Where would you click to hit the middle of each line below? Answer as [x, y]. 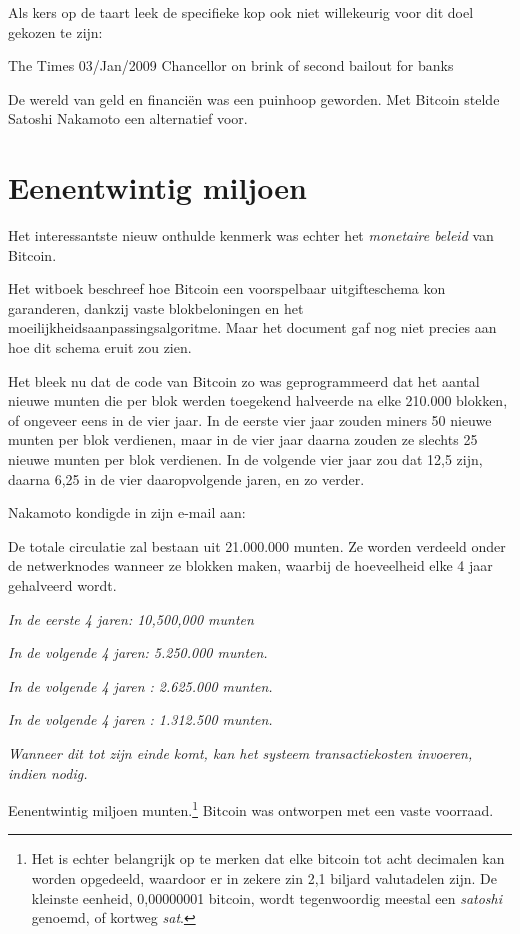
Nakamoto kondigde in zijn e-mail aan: [127, 512]
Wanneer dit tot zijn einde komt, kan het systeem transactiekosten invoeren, [240, 752]
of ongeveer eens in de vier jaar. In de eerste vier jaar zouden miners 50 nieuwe [250, 419]
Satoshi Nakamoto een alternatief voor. [128, 118]
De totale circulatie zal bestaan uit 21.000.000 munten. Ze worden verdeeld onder [257, 545]
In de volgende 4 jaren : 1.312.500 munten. [140, 719]
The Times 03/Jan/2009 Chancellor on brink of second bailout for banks [231, 65]
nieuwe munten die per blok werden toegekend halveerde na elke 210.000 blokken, [258, 400]
